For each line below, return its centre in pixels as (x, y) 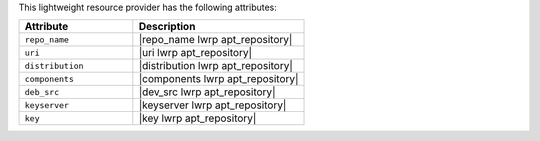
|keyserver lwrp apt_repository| (212, 105)
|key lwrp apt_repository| (197, 118)
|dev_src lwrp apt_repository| (207, 92)
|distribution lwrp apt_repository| (216, 66)
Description (167, 27)
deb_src (42, 91)
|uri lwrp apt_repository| (195, 53)
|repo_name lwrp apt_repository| (215, 40)
